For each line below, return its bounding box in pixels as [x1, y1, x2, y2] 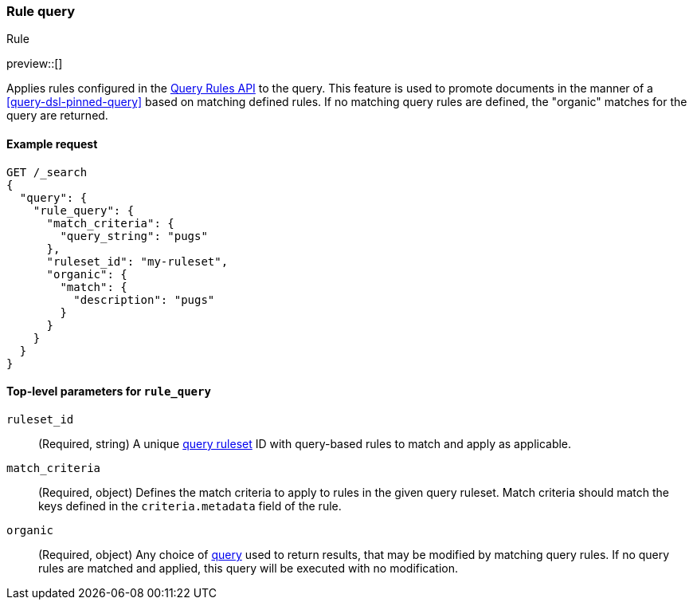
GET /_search [6, 165, 88, 179]
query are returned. [6, 108, 108, 123]
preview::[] [6, 57, 63, 71]
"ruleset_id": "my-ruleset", [46, 254, 229, 268]
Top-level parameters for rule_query [6, 384, 211, 399]
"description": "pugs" [73, 293, 215, 306]
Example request [6, 136, 98, 151]
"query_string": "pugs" [60, 229, 208, 242]
